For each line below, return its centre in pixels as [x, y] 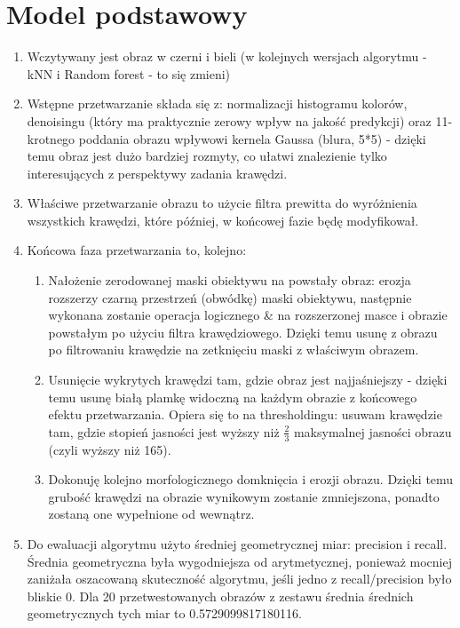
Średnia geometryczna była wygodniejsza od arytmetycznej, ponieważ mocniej [239, 561]
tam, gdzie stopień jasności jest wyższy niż [164, 431]
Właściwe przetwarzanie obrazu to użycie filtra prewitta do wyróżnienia [222, 203]
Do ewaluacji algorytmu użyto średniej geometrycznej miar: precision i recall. [237, 544]
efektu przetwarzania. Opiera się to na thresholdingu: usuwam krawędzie [245, 414]
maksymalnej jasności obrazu [373, 431]
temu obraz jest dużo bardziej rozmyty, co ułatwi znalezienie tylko [207, 156]
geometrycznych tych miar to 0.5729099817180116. [165, 613]
